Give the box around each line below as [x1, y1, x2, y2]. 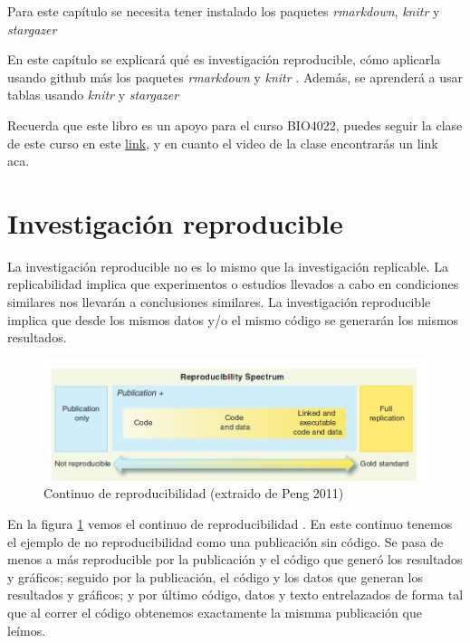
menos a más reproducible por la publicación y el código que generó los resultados [7, 550, 463, 569]
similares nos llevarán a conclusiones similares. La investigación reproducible [7, 293, 431, 312]
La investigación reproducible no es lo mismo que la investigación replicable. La [7, 256, 448, 275]
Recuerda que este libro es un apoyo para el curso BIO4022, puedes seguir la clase [7, 115, 463, 134]
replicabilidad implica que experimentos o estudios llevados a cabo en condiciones [7, 274, 459, 293]
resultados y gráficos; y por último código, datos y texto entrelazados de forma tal [7, 585, 464, 604]
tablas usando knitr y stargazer [7, 85, 179, 104]
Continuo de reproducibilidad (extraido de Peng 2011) [43, 484, 344, 503]
